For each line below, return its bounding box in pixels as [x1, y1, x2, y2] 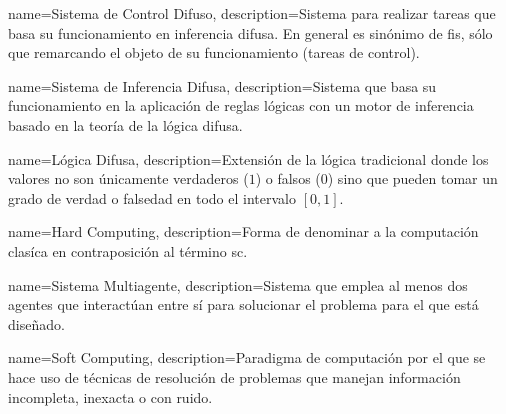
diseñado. [8, 313, 65, 334]
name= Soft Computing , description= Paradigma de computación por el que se [8, 347, 486, 368]
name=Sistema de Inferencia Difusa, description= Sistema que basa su [8, 75, 437, 96]
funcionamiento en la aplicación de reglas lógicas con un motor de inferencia [8, 95, 474, 116]
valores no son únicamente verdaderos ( [8, 168, 249, 189]
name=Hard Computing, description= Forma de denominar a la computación [8, 221, 479, 242]
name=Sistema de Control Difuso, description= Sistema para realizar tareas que [8, 3, 496, 23]
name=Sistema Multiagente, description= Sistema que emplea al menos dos [8, 274, 468, 295]
